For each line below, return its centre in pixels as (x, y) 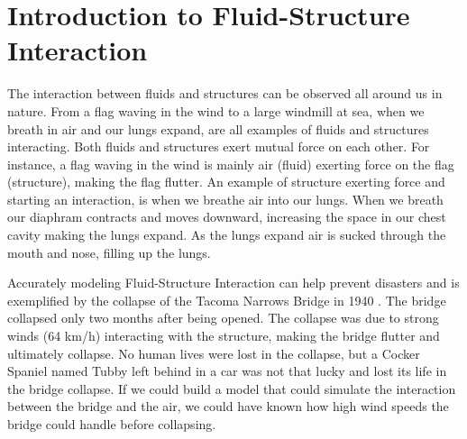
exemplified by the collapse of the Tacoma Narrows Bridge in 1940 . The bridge (227, 300)
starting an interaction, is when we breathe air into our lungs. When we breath (225, 199)
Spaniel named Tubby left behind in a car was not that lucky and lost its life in (227, 371)
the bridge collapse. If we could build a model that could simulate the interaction (232, 388)
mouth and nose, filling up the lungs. (109, 252)
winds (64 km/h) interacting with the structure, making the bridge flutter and (224, 336)
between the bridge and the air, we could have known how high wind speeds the (228, 406)
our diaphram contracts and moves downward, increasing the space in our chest (227, 217)
